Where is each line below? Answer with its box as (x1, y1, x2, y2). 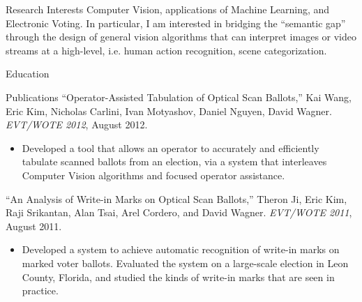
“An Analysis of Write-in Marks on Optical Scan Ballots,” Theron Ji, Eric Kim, (6, 191, 347, 206)
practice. (22, 283, 59, 298)
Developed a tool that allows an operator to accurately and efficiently (22, 140, 319, 155)
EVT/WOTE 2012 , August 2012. (6, 117, 148, 132)
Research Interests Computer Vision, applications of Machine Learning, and (6, 2, 330, 16)
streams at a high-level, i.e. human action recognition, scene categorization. (6, 43, 327, 57)
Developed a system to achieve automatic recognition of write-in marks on (22, 242, 340, 257)
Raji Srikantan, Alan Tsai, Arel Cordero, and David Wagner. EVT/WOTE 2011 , (6, 205, 352, 220)
